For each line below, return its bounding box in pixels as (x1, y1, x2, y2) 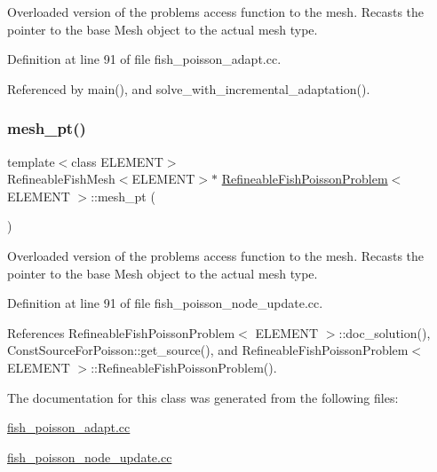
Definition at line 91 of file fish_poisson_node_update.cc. (7, 294, 323, 312)
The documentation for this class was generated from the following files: (7, 388, 399, 406)
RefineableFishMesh (7, 169, 115, 188)
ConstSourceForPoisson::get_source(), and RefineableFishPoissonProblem (7, 341, 409, 359)
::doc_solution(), (338, 323, 431, 342)
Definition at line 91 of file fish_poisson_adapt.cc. (7, 50, 282, 68)
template (7, 152, 55, 170)
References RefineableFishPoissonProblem (7, 323, 235, 342)
